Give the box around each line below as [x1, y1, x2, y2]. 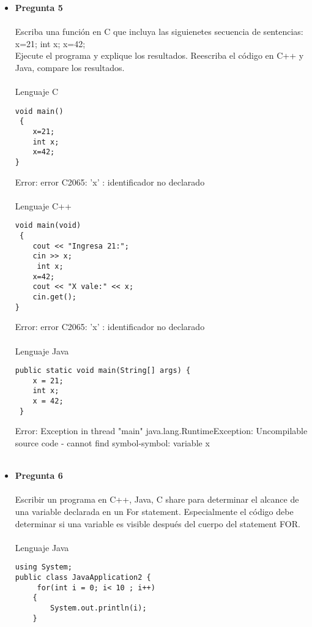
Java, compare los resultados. [15, 61, 125, 73]
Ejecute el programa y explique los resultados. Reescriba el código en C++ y [15, 49, 304, 62]
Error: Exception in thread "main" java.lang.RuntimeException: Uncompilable [15, 424, 308, 437]
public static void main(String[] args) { [15, 366, 191, 375]
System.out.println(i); [50, 604, 147, 612]
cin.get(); [32, 293, 77, 302]
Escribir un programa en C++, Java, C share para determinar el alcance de [15, 493, 299, 506]
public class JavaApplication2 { [15, 573, 151, 582]
